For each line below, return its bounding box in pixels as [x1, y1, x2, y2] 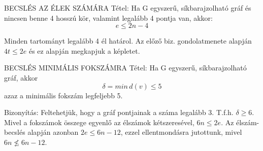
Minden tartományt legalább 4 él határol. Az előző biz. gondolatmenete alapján [4, 35, 252, 46]
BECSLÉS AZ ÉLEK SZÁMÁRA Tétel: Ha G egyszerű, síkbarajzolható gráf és [4, 3, 251, 13]
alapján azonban [27, 127, 79, 137]
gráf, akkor [4, 72, 38, 83]
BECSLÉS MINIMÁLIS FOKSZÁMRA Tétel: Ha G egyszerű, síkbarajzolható [4, 62, 247, 73]
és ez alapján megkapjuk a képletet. [28, 45, 140, 56]
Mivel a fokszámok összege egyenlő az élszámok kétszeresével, [4, 117, 194, 127]
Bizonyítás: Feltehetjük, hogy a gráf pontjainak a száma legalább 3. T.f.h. [4, 107, 234, 118]
